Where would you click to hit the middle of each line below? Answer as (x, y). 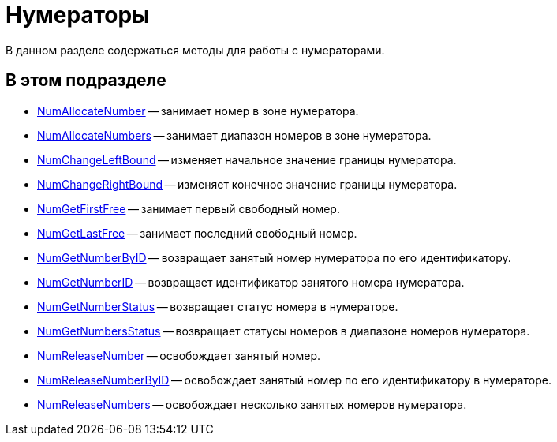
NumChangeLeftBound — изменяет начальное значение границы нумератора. (247, 159)
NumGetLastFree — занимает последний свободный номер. (197, 233)
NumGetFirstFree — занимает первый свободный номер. (189, 208)
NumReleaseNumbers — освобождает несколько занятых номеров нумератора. (252, 404)
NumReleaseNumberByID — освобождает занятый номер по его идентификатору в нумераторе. (294, 380)
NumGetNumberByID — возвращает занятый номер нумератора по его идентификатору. (274, 257)
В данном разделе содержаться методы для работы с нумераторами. (195, 50)
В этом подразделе (86, 81)
